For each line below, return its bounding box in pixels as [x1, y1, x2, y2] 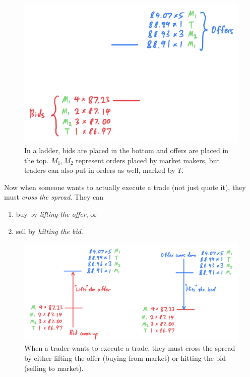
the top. [24, 155, 49, 165]
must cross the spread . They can [4, 192, 104, 202]
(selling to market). [24, 362, 84, 373]
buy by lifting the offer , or [16, 208, 97, 219]
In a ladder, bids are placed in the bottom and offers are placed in [24, 145, 229, 155]
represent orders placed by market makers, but [76, 155, 220, 165]
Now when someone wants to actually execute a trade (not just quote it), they [4, 181, 246, 192]
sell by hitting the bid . [16, 225, 83, 236]
